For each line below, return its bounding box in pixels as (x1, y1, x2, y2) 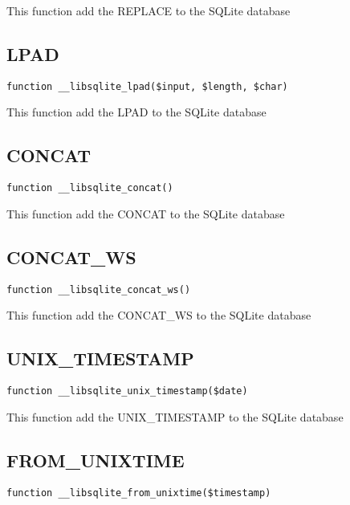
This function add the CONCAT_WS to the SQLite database (6, 307, 311, 324)
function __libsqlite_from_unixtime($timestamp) (6, 487, 271, 499)
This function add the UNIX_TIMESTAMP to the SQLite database (6, 408, 344, 425)
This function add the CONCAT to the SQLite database (6, 205, 285, 222)
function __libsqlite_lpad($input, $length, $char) (6, 80, 288, 92)
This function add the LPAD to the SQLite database (6, 104, 267, 120)
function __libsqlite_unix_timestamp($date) (6, 385, 248, 397)
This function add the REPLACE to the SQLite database (6, 2, 291, 18)
